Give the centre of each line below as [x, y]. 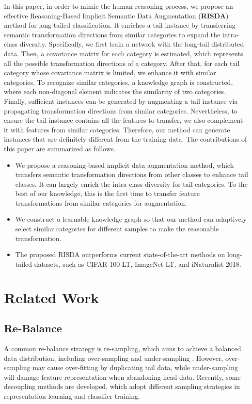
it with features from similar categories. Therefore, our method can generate [117, 129]
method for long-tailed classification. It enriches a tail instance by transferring [120, 25]
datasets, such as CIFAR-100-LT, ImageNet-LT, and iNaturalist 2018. [138, 264]
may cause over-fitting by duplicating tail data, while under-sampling [135, 367]
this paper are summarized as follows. [60, 148]
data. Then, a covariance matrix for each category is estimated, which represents [124, 53]
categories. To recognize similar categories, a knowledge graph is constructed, [118, 82]
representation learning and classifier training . [72, 396]
